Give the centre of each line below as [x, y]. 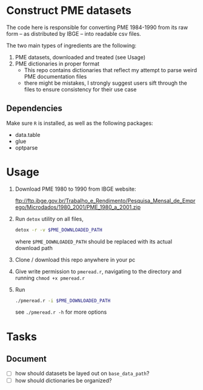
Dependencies [34, 109]
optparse [26, 147]
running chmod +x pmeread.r [50, 278]
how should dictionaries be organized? [63, 380]
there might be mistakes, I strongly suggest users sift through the [105, 83]
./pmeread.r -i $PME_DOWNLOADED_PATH [63, 300]
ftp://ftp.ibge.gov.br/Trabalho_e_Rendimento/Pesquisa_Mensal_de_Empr [105, 200]
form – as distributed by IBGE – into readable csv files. [74, 33]
